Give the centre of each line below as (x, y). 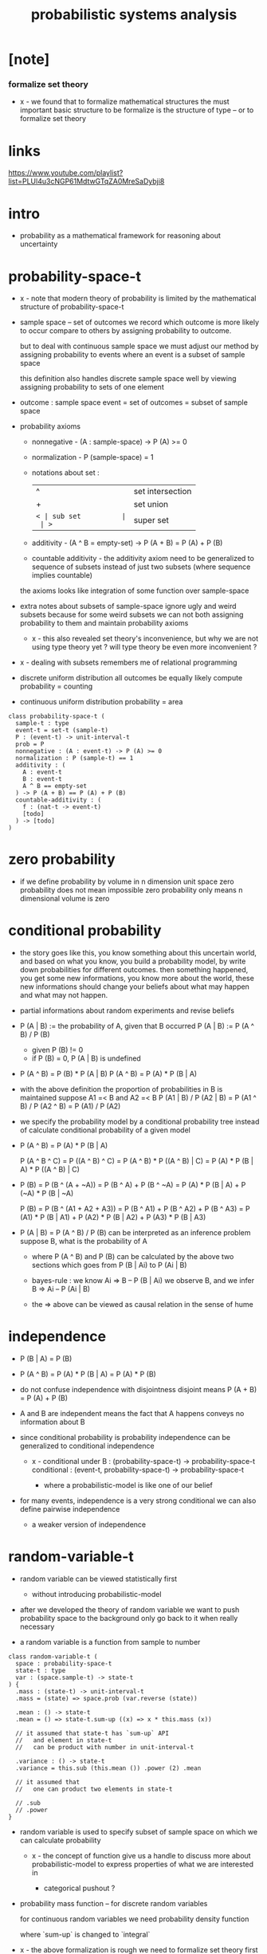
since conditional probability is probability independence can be (125, 1438)
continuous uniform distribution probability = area (101, 702)
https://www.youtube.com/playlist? (66, 173)
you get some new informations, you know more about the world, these (137, 979)
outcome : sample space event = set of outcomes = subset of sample (134, 402)
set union (151, 504)
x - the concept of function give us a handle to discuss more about (141, 1856)
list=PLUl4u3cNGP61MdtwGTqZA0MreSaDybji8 (86, 182)
